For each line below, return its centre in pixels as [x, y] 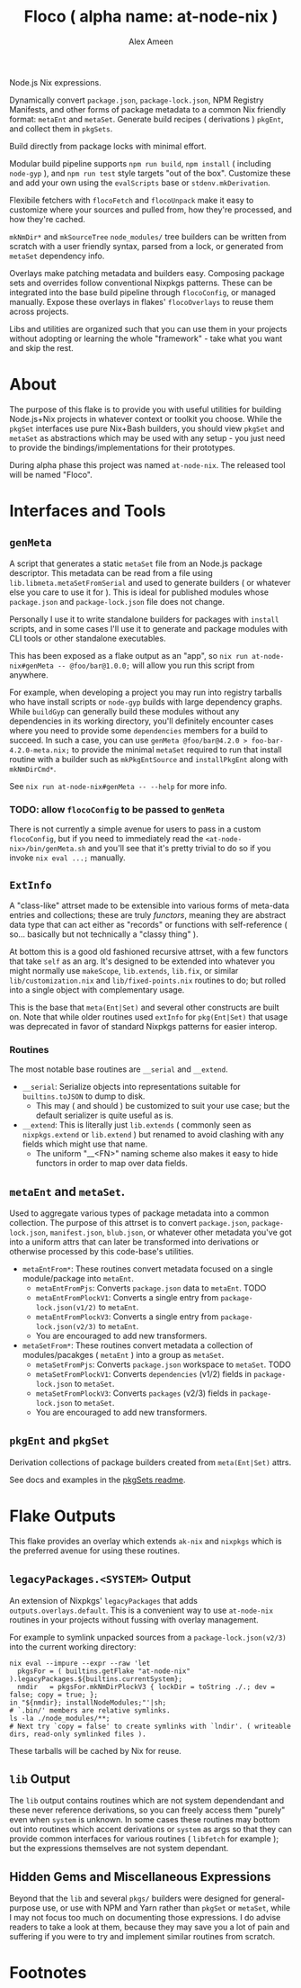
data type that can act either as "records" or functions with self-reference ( [148, 924]
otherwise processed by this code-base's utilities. [102, 1252]
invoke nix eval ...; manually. [67, 858]
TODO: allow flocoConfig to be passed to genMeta [117, 809]
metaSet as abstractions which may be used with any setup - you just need [147, 437]
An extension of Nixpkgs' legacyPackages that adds [103, 1600]
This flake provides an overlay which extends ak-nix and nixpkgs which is [146, 1541]
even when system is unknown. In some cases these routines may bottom [145, 1820]
